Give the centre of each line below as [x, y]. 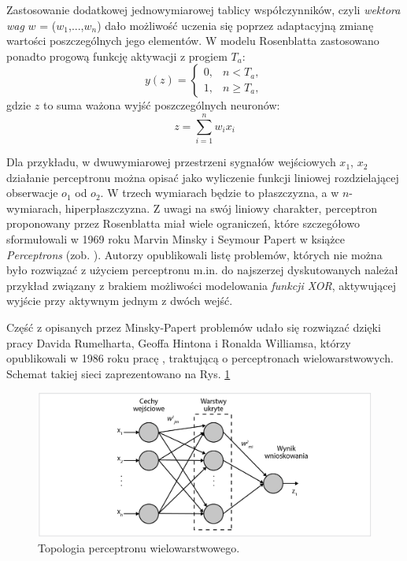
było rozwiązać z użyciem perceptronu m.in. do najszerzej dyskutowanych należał [202, 270]
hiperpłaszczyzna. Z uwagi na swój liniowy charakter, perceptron [221, 208]
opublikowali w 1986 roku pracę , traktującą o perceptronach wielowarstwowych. [200, 358]
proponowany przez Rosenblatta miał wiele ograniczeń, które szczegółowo [183, 223]
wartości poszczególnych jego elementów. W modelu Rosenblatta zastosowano [193, 41]
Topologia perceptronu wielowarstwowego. [139, 548]
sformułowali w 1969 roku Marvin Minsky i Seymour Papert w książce [176, 239]
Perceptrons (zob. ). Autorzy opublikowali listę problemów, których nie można [194, 254]
